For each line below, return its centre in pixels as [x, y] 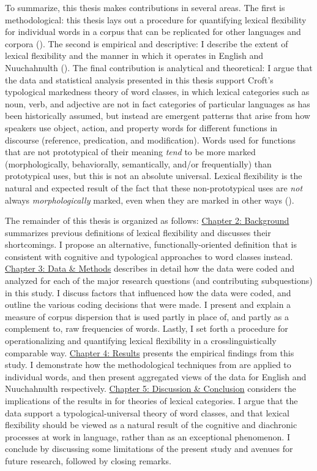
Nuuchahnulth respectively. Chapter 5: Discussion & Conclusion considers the [151, 389]
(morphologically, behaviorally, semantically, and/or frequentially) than [138, 163]
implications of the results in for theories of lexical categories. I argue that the [151, 400]
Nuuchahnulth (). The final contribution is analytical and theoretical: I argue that [159, 67]
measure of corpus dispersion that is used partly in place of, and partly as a [147, 316]
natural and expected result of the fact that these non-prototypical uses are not [154, 187]
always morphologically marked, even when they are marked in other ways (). [150, 200]
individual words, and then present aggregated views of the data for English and [156, 376]
